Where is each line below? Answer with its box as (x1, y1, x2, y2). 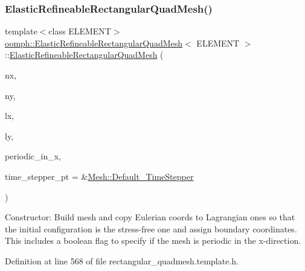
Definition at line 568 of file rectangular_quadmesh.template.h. (5, 254, 239, 267)
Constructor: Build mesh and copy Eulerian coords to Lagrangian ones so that (5, 211, 295, 223)
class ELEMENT (48, 25, 111, 37)
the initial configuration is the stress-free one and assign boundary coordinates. (5, 222, 297, 235)
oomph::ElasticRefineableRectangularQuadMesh (5, 36, 183, 49)
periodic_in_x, (5, 150, 62, 162)
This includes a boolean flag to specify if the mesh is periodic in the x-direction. (5, 234, 301, 247)
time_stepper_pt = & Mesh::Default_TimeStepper (5, 170, 194, 182)
